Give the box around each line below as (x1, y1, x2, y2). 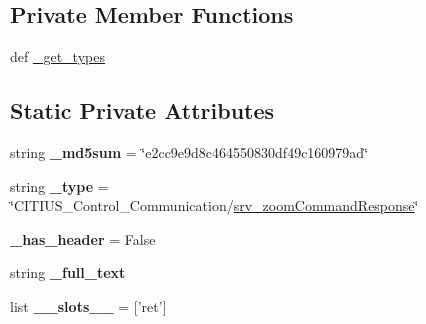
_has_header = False (10, 228, 156, 249)
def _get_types (10, 46, 105, 67)
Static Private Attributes (10, 95, 275, 126)
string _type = (10, 175, 109, 196)
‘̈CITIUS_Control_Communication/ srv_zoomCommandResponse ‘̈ (10, 195, 419, 216)
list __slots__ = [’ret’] (10, 295, 167, 316)
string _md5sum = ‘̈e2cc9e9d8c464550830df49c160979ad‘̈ (10, 142, 369, 162)
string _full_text (10, 262, 126, 283)
